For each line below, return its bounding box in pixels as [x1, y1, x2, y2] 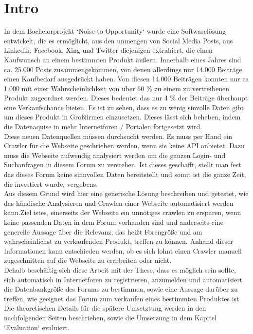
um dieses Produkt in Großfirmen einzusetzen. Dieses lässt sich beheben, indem [4, 112, 241, 122]
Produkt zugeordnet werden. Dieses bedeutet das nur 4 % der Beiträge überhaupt [4, 93, 248, 103]
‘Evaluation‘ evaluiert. [4, 322, 70, 332]
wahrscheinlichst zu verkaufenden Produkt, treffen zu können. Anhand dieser [4, 236, 233, 246]
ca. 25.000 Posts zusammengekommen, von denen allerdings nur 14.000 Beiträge [4, 64, 242, 74]
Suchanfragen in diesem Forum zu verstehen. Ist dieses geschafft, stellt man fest [4, 159, 241, 170]
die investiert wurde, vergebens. [4, 178, 98, 189]
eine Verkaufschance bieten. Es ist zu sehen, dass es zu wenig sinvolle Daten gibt [4, 102, 244, 112]
